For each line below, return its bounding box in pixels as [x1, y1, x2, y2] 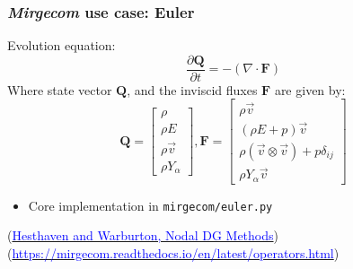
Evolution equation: [7, 36, 116, 55]
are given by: [274, 80, 346, 99]
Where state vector [7, 80, 112, 99]
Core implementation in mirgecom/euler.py [28, 195, 273, 214]
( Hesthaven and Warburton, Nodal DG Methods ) [7, 226, 278, 245]
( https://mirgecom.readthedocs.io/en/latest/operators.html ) [7, 243, 340, 262]
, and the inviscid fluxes [127, 80, 258, 99]
